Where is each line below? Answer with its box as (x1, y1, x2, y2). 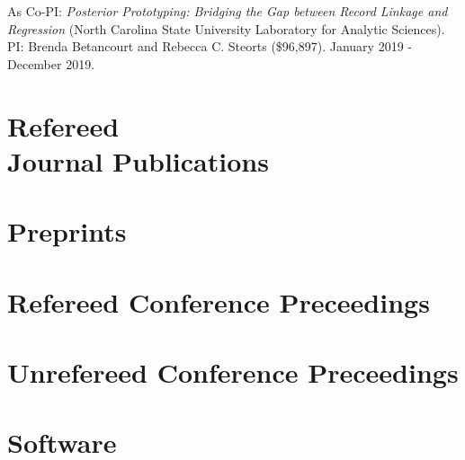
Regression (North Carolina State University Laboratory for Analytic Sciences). (7, 19, 445, 38)
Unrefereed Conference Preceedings (7, 353, 459, 390)
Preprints (7, 213, 127, 250)
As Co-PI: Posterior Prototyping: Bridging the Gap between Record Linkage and (7, 2, 448, 20)
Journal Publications (7, 142, 269, 179)
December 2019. (7, 54, 95, 73)
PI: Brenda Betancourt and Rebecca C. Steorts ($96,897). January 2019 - (7, 37, 412, 56)
